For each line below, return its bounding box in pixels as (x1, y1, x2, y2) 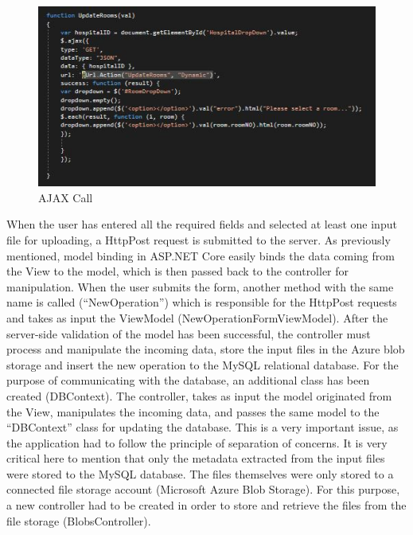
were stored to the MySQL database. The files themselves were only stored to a (6, 465, 394, 482)
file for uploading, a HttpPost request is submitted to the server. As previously (6, 231, 391, 248)
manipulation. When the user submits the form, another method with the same (6, 278, 394, 295)
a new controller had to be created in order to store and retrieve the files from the (6, 497, 407, 514)
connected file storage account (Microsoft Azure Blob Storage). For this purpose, (6, 481, 400, 498)
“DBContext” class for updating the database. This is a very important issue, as (6, 419, 399, 435)
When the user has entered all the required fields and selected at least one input (6, 216, 397, 232)
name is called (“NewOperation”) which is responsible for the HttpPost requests (6, 294, 397, 310)
